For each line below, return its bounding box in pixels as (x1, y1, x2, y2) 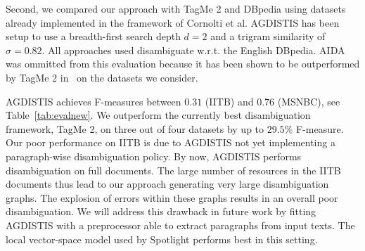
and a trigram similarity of (210, 29, 326, 44)
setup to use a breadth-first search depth (6, 29, 181, 44)
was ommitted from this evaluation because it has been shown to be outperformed (6, 56, 360, 71)
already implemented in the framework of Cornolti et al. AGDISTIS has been (6, 15, 340, 30)
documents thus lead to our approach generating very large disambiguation (6, 176, 329, 191)
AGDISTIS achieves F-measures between (6, 94, 181, 108)
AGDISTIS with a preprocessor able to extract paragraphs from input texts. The (6, 217, 355, 232)
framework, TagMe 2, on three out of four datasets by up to (6, 121, 264, 136)
